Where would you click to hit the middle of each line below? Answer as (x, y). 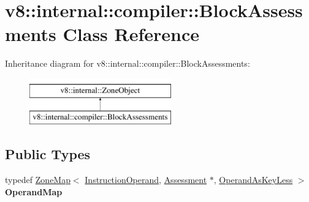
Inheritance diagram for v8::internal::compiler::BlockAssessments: (128, 63)
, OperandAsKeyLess (253, 180)
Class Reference (131, 34)
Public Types (48, 154)
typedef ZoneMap (38, 180)
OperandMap (34, 191)
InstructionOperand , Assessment (146, 180)
